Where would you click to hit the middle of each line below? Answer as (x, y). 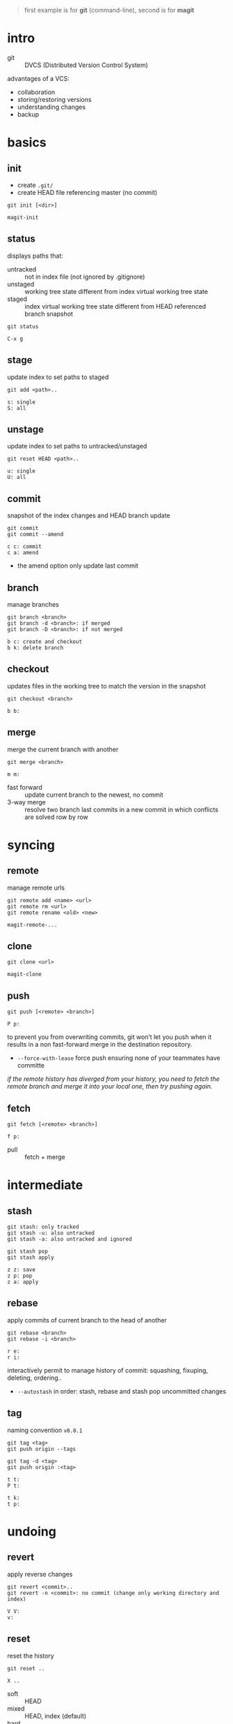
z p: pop (20, 1276)
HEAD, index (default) (56, 1716)
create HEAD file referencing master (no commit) (87, 192)
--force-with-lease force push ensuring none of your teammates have (119, 1058)
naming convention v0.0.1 (45, 1430)
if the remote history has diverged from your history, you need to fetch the (114, 1079)
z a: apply (23, 1282)
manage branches (33, 604)
